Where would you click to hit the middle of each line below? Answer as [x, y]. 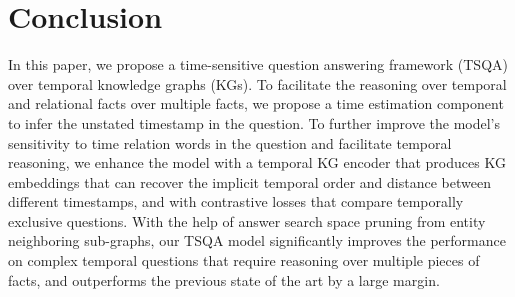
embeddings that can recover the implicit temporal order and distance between [249, 181]
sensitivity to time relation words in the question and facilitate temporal [230, 142]
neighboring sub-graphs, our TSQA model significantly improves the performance [257, 240]
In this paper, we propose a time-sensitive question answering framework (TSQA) [258, 64]
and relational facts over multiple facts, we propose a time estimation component [256, 103]
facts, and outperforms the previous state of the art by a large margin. [224, 279]
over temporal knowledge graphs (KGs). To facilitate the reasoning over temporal [257, 83]
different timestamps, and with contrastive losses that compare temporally [236, 201]
